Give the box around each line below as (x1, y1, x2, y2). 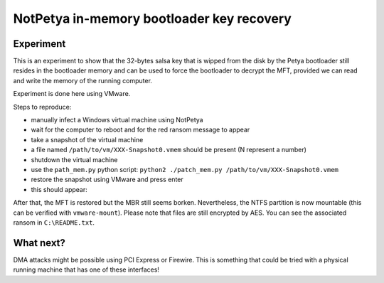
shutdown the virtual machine (31, 155, 118, 164)
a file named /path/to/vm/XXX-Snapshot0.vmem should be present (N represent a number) (31, 146, 307, 154)
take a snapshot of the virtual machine (31, 135, 144, 144)
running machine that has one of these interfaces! (13, 265, 160, 274)
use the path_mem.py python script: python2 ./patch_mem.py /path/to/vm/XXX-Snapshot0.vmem (31, 165, 339, 173)
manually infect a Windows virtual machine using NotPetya (31, 116, 203, 124)
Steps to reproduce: (13, 102, 72, 111)
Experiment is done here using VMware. (13, 90, 131, 98)
